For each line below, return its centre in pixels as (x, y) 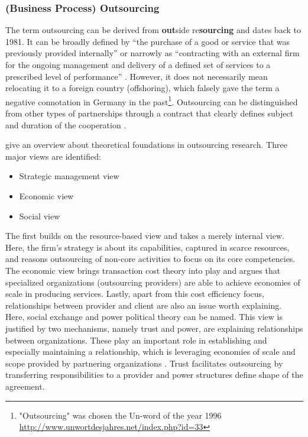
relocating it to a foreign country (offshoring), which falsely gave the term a (142, 88)
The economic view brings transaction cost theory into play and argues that (143, 270)
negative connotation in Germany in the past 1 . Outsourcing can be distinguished (152, 101)
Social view (40, 216)
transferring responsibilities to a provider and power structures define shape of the (154, 375)
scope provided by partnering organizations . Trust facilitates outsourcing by (144, 363)
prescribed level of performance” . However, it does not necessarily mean (137, 76)
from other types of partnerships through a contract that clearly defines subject (150, 113)
